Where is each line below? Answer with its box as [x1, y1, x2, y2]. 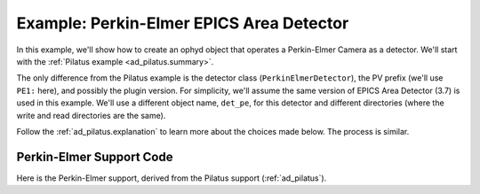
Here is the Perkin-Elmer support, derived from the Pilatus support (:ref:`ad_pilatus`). [16, 173, 327, 183]
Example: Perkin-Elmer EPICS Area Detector [16, 13, 349, 33]
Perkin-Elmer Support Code [16, 149, 173, 164]
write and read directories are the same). [16, 110, 166, 120]
